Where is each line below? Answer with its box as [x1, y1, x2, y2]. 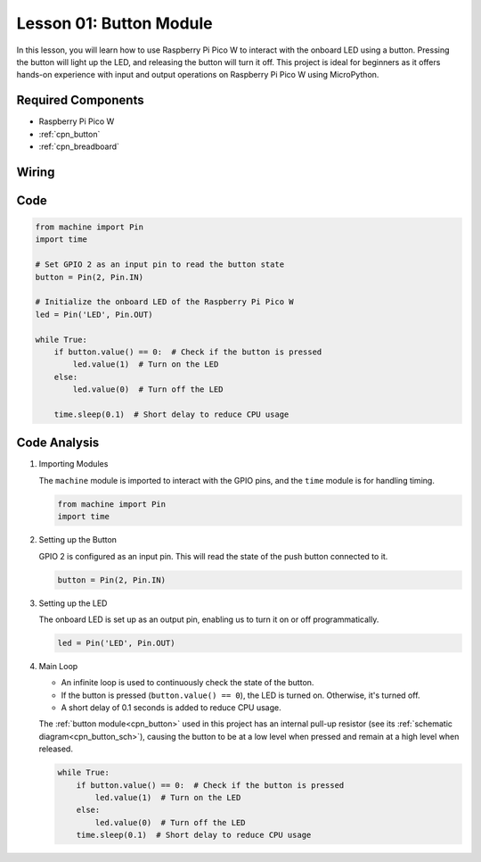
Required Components [16, 93, 144, 108]
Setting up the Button [38, 535, 118, 545]
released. [38, 743, 73, 754]
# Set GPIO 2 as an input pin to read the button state [35, 260, 285, 269]
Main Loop [38, 660, 78, 671]
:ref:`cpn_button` [38, 128, 101, 139]
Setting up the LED [38, 598, 108, 609]
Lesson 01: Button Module [16, 13, 213, 33]
